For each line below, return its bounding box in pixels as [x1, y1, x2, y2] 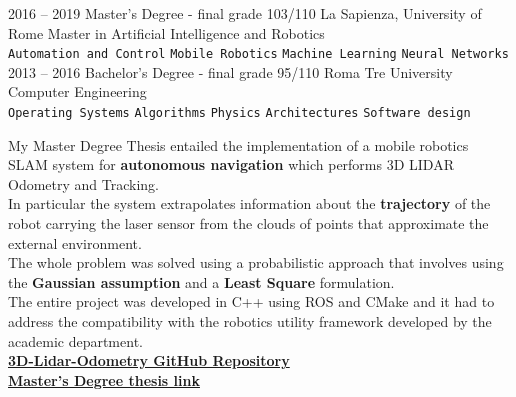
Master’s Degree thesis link [8, 369, 200, 390]
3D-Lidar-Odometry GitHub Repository [8, 350, 290, 371]
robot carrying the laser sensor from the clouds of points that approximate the [8, 213, 489, 234]
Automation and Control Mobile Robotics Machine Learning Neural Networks [8, 47, 509, 62]
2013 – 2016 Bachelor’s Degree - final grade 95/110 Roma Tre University [8, 61, 453, 82]
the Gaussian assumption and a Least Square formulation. [8, 271, 395, 292]
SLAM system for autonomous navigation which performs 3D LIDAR [8, 154, 454, 175]
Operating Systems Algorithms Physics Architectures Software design [8, 106, 471, 121]
